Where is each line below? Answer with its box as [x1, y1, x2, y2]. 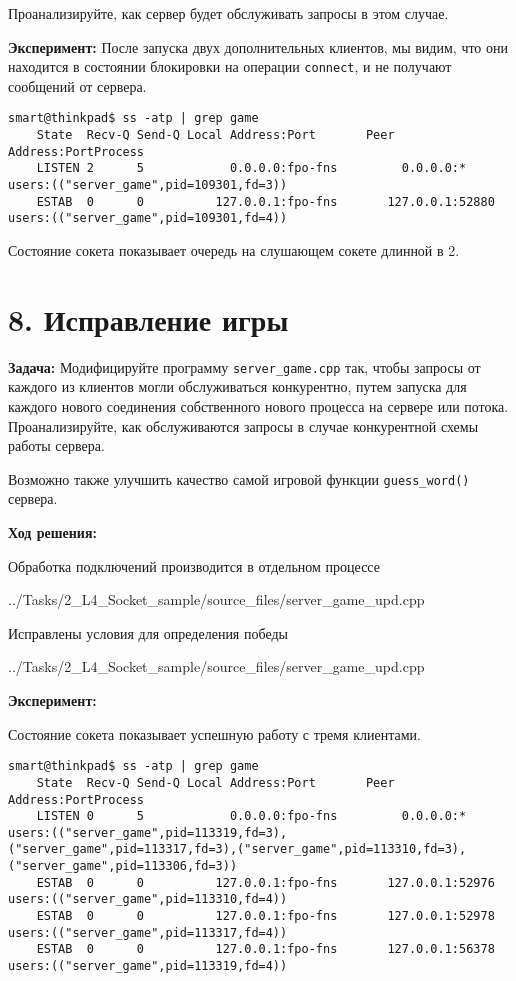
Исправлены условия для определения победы [8, 622, 288, 643]
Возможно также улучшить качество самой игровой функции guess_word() [8, 468, 470, 489]
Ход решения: [8, 522, 97, 543]
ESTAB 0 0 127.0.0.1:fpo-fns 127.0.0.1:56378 [36, 942, 495, 957]
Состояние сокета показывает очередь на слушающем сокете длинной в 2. [8, 240, 460, 261]
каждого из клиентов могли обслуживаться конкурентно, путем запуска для [8, 376, 467, 397]
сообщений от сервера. [8, 75, 147, 96]
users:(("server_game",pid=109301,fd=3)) [8, 178, 288, 193]
